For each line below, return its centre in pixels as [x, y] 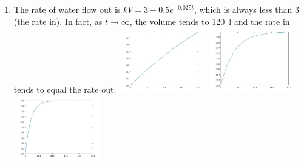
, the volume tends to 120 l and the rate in [210, 21]
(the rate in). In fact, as [58, 21]
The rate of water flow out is [67, 9]
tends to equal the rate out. [65, 89]
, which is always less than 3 [246, 9]
